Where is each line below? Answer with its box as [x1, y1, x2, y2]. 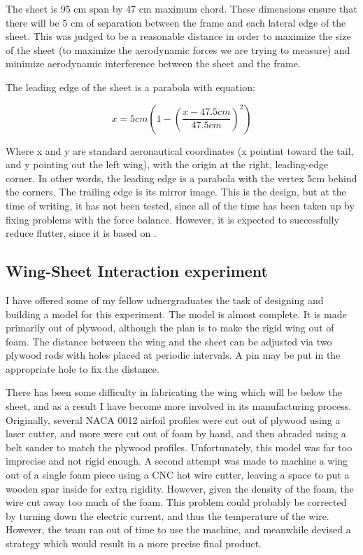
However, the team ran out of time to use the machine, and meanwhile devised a [6, 522, 351, 537]
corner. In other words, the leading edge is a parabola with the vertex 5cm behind [6, 170, 357, 185]
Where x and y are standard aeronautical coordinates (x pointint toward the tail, [6, 143, 354, 158]
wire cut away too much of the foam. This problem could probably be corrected [6, 495, 347, 509]
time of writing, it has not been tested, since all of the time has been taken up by [6, 198, 355, 212]
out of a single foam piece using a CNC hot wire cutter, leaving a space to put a [6, 467, 350, 482]
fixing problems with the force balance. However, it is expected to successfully [6, 212, 339, 226]
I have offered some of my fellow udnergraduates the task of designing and [6, 292, 324, 307]
